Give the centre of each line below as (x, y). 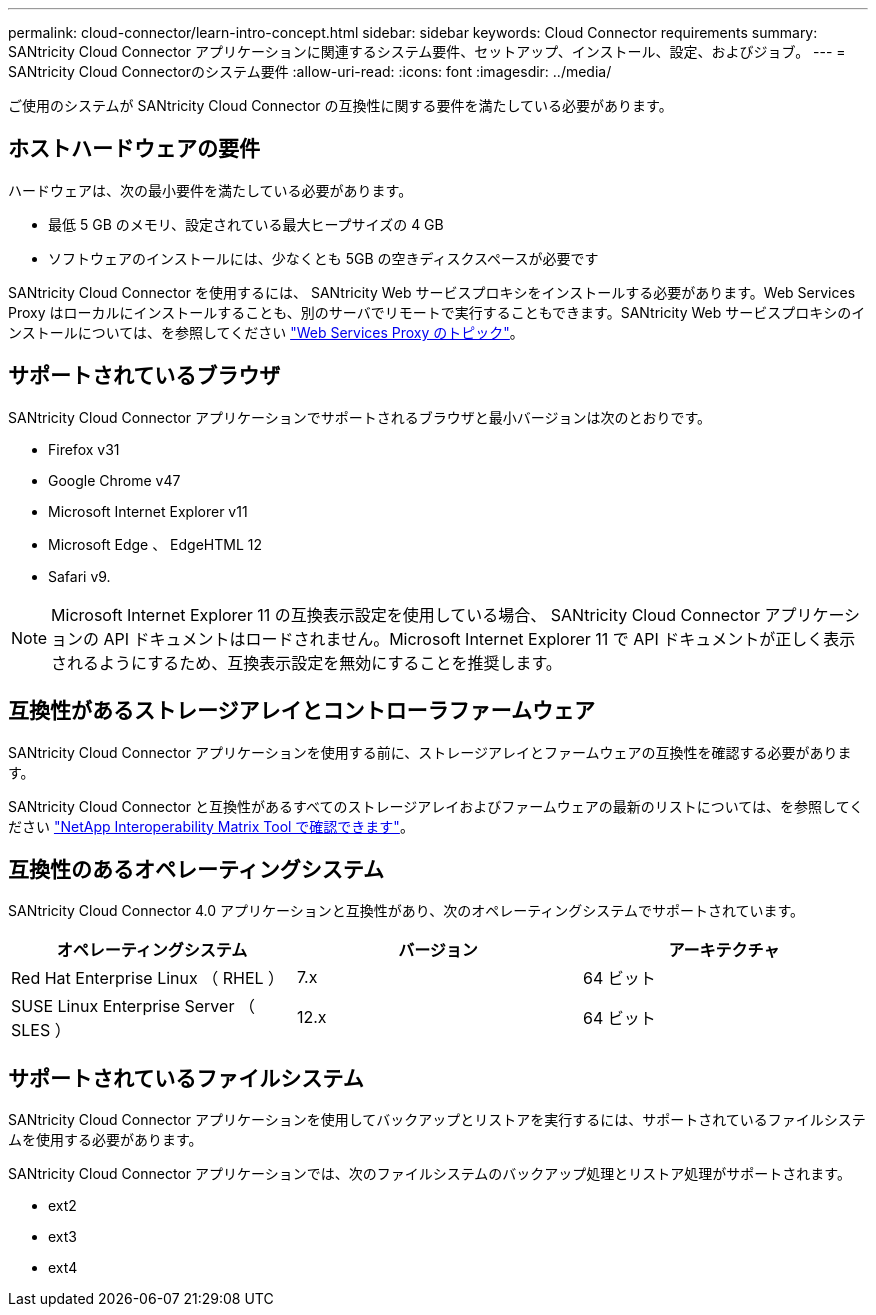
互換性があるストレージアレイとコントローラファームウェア (301, 711)
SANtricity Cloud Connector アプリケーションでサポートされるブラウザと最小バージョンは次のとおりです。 (360, 417)
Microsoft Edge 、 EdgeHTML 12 (155, 544)
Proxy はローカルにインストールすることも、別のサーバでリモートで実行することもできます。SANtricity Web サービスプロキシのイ (437, 312)
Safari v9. (79, 576)
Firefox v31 (84, 449)
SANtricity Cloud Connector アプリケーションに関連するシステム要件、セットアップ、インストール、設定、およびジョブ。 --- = (427, 51)
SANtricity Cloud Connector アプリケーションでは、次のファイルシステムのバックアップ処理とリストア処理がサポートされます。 (429, 1174)
